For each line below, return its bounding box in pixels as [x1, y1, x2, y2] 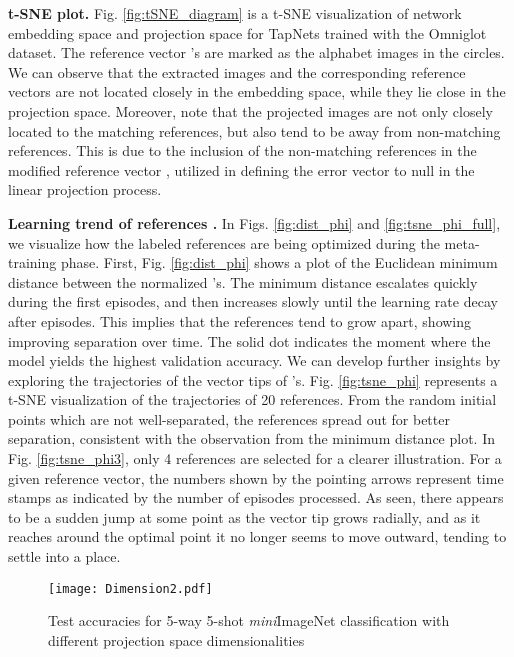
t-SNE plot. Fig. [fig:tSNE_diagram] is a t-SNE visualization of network [8, 3, 462, 23]
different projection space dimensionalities [48, 629, 305, 650]
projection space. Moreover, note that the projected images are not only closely [8, 100, 493, 121]
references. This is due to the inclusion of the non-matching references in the [8, 140, 477, 161]
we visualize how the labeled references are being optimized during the [8, 232, 440, 253]
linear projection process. [8, 179, 162, 200]
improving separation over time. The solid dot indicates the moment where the [8, 330, 491, 351]
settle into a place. [8, 546, 121, 567]
